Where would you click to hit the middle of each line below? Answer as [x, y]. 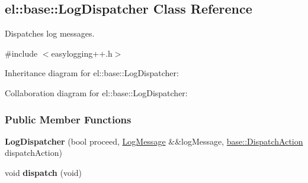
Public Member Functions [68, 119]
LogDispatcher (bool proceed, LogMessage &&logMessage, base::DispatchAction [154, 141]
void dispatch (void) [44, 172]
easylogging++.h [82, 53]
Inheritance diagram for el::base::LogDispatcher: [92, 73]
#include [21, 53]
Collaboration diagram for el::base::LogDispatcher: [96, 92]
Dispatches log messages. [50, 33]
